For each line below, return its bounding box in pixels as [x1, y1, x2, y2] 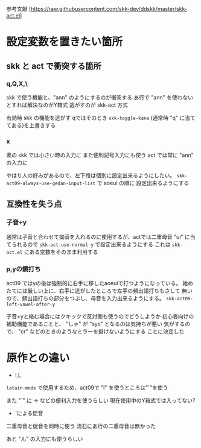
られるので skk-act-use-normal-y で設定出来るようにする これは [11, 241, 171, 248]
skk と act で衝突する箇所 [6, 61, 101, 71]
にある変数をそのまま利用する [24, 248, 98, 255]
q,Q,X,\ [6, 79, 28, 87]
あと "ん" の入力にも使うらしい [6, 435, 83, 443]
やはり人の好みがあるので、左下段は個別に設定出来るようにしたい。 [6, 172, 176, 179]
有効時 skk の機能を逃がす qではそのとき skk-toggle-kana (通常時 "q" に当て [6, 114, 196, 121]
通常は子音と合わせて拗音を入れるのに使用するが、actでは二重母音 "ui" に [6, 233, 190, 240]
